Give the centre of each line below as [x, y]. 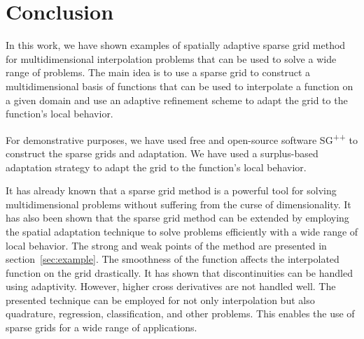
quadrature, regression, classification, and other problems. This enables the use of [180, 313]
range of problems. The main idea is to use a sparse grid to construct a [158, 72]
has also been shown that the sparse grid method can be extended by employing [177, 218]
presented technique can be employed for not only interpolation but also [160, 300]
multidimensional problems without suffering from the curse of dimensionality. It [178, 204]
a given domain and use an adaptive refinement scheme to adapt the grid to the [177, 100]
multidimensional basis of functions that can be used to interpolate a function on [180, 86]
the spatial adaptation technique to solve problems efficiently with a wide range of [182, 231]
